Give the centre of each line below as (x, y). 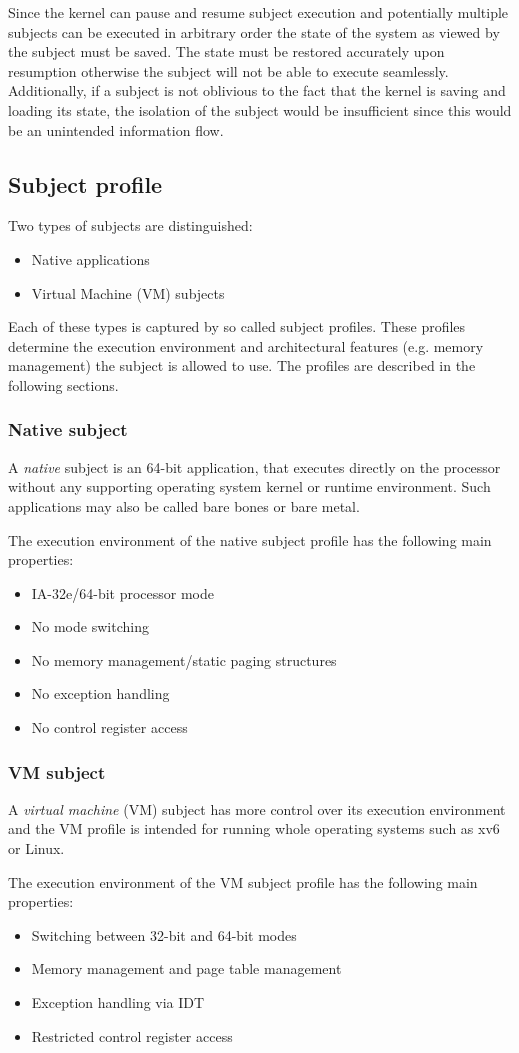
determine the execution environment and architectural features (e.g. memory (246, 345)
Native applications (90, 258)
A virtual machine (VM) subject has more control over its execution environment (257, 808)
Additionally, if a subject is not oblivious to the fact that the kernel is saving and (257, 90)
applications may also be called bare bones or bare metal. (184, 505)
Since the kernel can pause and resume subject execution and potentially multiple (258, 12)
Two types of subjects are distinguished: (130, 225)
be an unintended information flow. (116, 129)
